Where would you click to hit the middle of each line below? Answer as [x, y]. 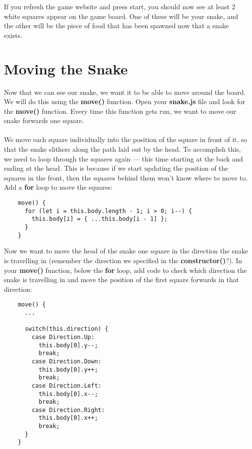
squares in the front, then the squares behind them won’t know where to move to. [126, 177]
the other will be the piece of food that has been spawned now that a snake [117, 26]
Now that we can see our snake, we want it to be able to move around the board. [125, 92]
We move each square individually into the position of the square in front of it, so [126, 139]
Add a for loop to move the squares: [58, 187]
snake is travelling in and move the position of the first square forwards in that [122, 279]
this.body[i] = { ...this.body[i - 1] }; [100, 219]
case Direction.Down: [67, 361]
